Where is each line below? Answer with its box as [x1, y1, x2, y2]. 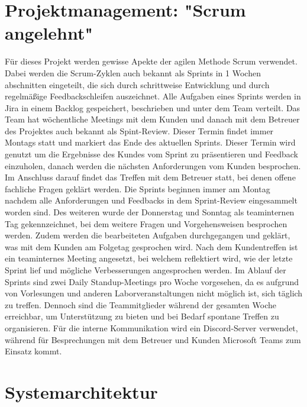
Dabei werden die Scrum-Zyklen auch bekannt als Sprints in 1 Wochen [5, 66, 261, 79]
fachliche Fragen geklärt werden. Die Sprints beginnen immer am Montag [5, 182, 270, 195]
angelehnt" [5, 21, 93, 45]
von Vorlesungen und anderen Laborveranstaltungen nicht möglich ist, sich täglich [5, 287, 303, 299]
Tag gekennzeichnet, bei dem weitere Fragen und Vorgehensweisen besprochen [5, 217, 287, 230]
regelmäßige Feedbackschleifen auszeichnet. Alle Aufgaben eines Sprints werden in [5, 90, 301, 102]
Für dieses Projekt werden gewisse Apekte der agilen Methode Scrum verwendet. [5, 55, 298, 67]
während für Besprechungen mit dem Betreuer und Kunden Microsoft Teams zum [5, 333, 301, 345]
